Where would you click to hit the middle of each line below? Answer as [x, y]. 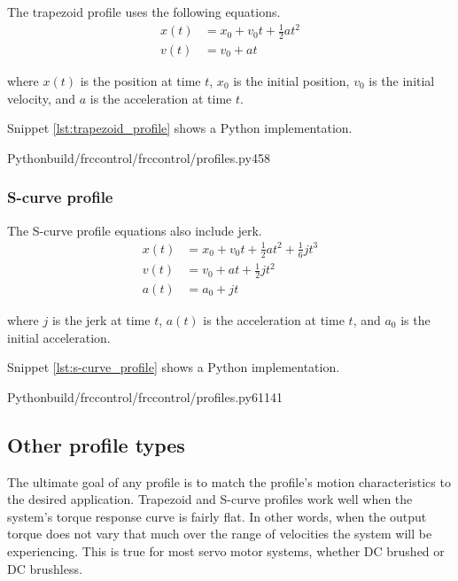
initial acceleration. [59, 337]
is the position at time [140, 81]
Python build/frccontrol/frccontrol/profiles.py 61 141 [145, 396]
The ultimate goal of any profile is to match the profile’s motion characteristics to [229, 481]
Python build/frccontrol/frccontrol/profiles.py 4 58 [139, 157]
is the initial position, [291, 81]
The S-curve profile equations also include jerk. [135, 230]
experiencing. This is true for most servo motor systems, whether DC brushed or [226, 550]
